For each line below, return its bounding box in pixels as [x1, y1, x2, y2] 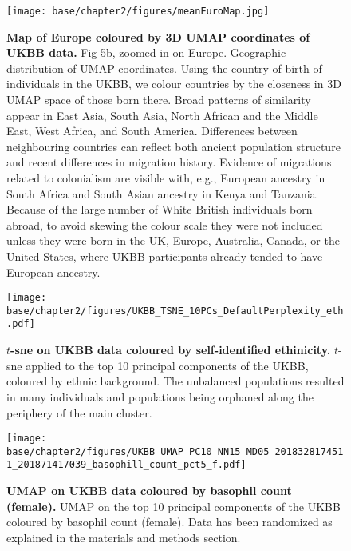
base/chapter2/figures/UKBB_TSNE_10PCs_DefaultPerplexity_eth [6, 305, 344, 317]
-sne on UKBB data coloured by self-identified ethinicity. [10, 341, 331, 358]
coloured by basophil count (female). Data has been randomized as [6, 513, 333, 530]
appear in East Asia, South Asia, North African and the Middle [6, 106, 318, 123]
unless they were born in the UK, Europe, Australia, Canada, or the [6, 232, 340, 249]
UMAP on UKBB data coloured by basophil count [6, 482, 292, 499]
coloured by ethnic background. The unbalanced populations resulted [6, 373, 345, 389]
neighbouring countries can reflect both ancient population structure [6, 138, 341, 154]
